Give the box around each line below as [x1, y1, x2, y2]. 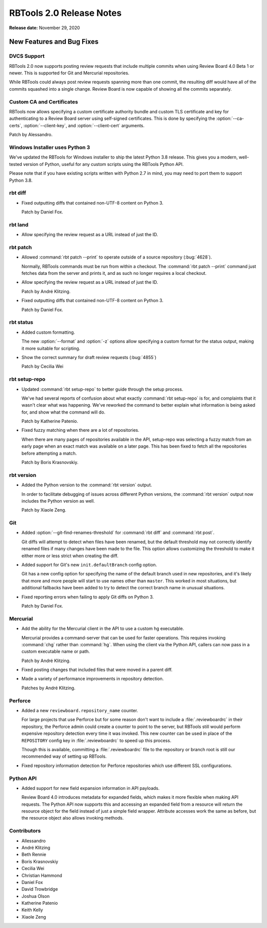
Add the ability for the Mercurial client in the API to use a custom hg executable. [21, 625, 184, 631]
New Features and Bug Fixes [9, 38, 99, 46]
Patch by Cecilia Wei [21, 363, 64, 369]
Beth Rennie [21, 852, 46, 858]
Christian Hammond [21, 872, 62, 878]
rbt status [9, 319, 34, 326]
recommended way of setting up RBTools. [21, 753, 107, 760]
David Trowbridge [21, 886, 58, 892]
